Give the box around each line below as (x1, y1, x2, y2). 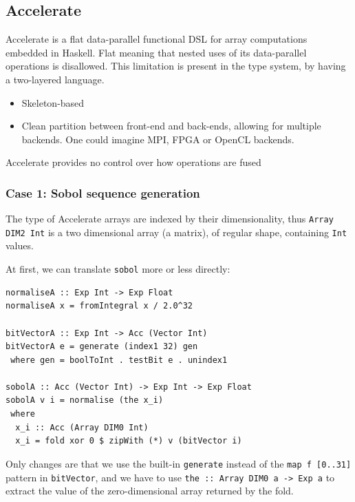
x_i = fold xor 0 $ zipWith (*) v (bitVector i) (15, 436, 242, 446)
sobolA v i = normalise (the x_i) (6, 395, 164, 406)
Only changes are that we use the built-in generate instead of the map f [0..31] (6, 456, 352, 470)
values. (6, 238, 34, 253)
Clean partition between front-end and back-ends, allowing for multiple (21, 118, 321, 133)
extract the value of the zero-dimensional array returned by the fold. (6, 483, 294, 498)
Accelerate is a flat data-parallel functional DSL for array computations (6, 32, 308, 46)
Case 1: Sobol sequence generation (6, 184, 200, 201)
